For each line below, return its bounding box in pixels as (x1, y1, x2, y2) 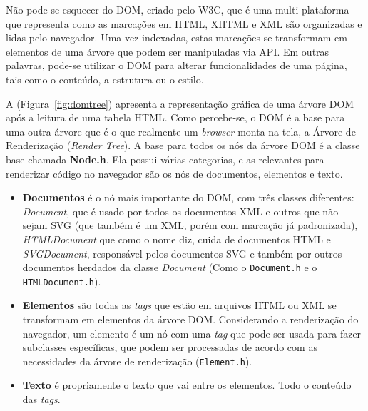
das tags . (22, 392, 61, 407)
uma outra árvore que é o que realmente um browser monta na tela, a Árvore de (6, 123, 356, 138)
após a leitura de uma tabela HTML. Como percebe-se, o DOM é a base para (6, 110, 345, 125)
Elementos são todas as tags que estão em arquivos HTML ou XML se (22, 298, 337, 313)
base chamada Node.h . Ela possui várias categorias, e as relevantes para (6, 151, 324, 166)
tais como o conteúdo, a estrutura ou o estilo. (6, 71, 204, 86)
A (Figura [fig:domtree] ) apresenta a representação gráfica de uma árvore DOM (6, 96, 354, 111)
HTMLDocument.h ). (22, 273, 101, 288)
